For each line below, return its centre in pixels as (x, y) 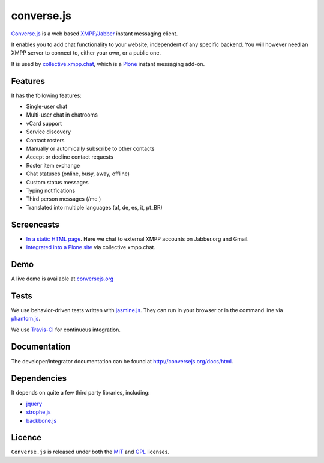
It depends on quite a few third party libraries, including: (80, 393)
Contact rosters (46, 140)
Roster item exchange (53, 165)
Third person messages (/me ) (64, 199)
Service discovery (49, 132)
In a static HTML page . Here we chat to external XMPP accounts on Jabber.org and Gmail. (137, 239)
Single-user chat (46, 107)
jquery (34, 404)
